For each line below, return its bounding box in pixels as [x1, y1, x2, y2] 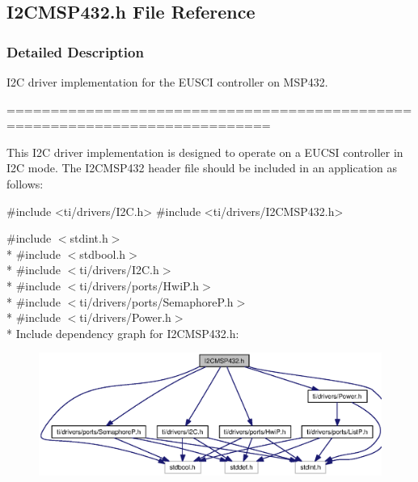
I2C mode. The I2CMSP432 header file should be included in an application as [6, 159, 398, 176]
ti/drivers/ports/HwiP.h [79, 277, 200, 294]
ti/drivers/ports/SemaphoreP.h [79, 293, 234, 310]
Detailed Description [6, 41, 144, 61]
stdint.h [70, 230, 108, 247]
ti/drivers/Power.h [79, 309, 171, 326]
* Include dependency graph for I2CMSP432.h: [6, 324, 239, 341]
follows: [6, 175, 44, 192]
